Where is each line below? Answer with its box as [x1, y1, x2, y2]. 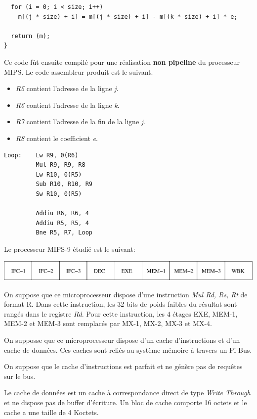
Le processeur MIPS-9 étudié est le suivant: [4, 243, 135, 254]
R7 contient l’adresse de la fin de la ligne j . [15, 116, 146, 127]
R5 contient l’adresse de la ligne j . [15, 83, 119, 93]
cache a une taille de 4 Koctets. [4, 407, 99, 417]
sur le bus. [4, 371, 36, 381]
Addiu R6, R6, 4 [36, 210, 89, 217]
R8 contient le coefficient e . [15, 133, 98, 143]
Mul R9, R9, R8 [36, 161, 86, 169]
